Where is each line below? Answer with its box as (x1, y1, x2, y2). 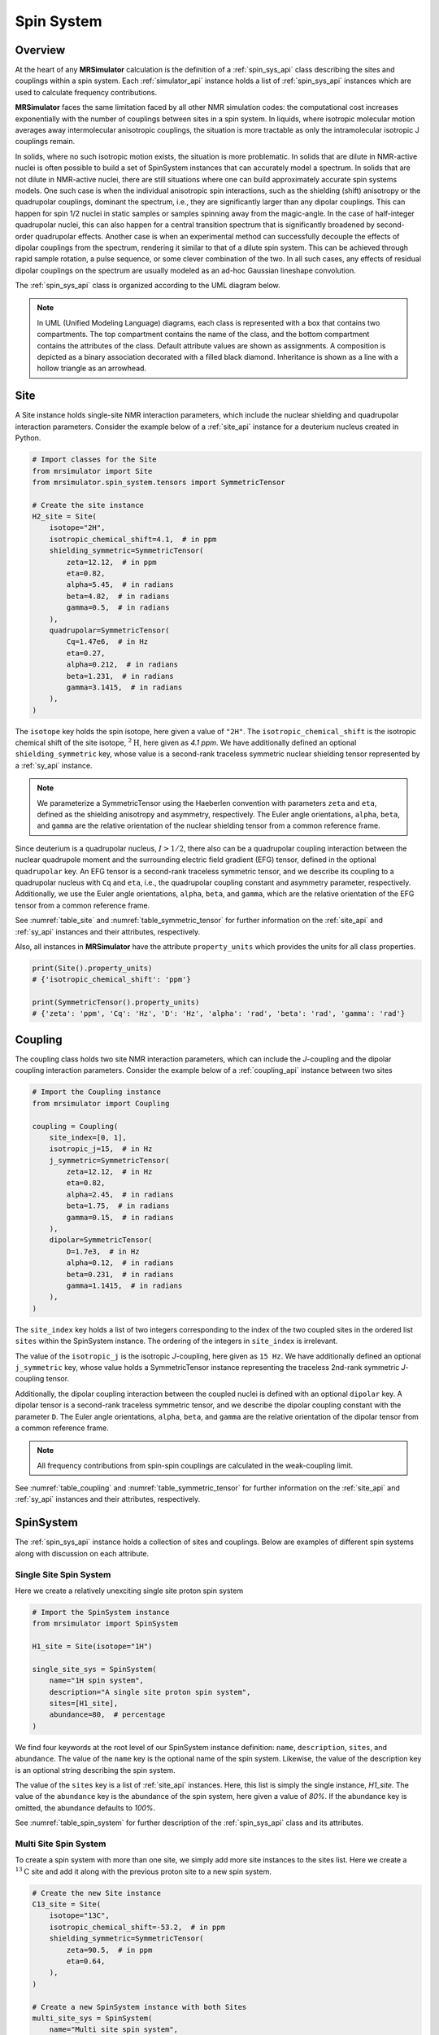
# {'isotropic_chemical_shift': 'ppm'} (32, 975, 191, 984)
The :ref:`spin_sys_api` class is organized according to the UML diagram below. (15, 281, 280, 291)
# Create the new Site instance (32, 1888, 162, 1897)
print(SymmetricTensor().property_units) (32, 998, 200, 1007)
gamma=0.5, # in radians (66, 603, 170, 612)
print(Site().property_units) (32, 963, 153, 973)
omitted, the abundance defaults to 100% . (15, 1803, 156, 1813)
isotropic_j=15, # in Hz (49, 1144, 153, 1153)
